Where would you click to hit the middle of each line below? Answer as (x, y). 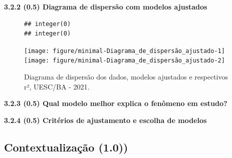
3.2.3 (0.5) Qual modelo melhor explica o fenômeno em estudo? (116, 103)
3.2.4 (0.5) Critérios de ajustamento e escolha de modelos (105, 120)
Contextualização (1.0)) (66, 147)
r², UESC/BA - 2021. (57, 86)
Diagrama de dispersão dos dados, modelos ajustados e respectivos (126, 77)
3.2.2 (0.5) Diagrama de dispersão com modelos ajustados (106, 6)
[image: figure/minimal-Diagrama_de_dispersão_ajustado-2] (125, 61)
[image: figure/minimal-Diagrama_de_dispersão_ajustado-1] (125, 51)
